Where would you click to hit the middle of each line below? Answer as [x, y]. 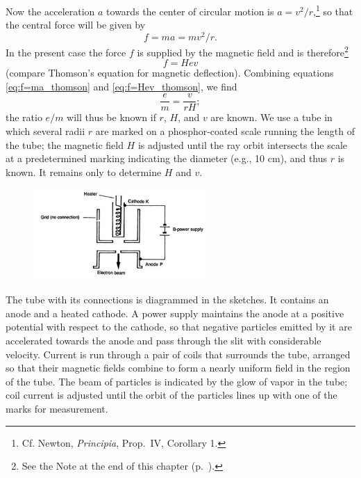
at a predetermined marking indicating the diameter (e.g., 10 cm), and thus [167, 158]
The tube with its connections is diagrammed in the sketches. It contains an [167, 300]
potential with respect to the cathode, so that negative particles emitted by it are [179, 327]
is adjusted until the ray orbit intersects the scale [243, 144]
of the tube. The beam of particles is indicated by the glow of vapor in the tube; [177, 381]
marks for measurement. [57, 408]
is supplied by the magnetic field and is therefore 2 [243, 51]
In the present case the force [66, 52]
